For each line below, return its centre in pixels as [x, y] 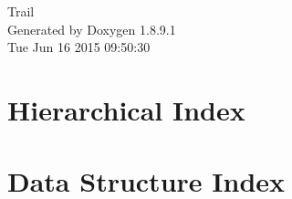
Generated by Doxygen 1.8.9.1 [92, 29]
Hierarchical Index [126, 109]
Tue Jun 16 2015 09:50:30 [79, 47]
